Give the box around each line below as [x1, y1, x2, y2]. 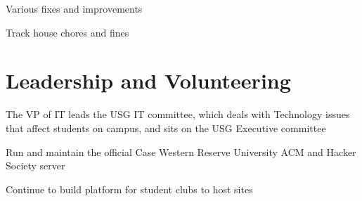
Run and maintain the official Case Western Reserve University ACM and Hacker [6, 144, 356, 159]
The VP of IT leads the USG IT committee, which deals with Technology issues [6, 107, 350, 122]
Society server [6, 158, 65, 173]
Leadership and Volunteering [6, 66, 291, 95]
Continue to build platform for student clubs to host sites [6, 181, 253, 196]
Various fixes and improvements [6, 1, 143, 15]
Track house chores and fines [6, 25, 129, 39]
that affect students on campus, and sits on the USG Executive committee [6, 120, 326, 135]
